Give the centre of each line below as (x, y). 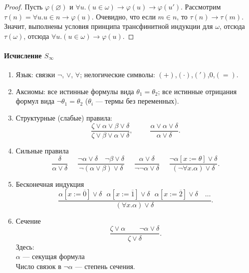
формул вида (35, 101)
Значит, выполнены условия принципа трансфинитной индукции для (109, 26)
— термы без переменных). (137, 101)
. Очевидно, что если (124, 16)
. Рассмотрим (201, 6)
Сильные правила (42, 150)
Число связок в (38, 266)
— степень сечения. (105, 266)
